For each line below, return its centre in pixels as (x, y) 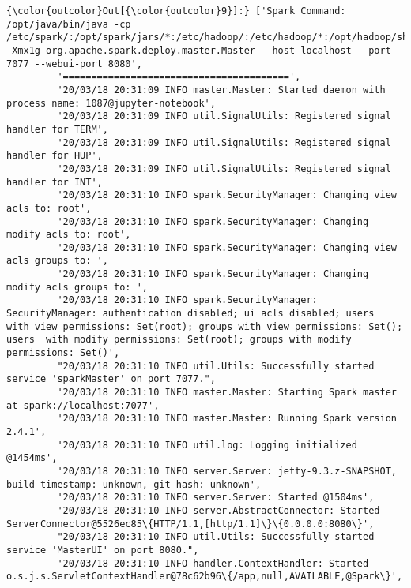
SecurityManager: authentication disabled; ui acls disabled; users (190, 314)
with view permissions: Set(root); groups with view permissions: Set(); (205, 326)
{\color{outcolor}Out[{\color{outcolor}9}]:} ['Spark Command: (176, 11)
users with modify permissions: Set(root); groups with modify (179, 340)
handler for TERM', (57, 129)
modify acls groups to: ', (77, 287)
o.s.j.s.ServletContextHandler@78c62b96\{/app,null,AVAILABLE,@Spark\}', (205, 577)
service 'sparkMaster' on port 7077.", (111, 379)
